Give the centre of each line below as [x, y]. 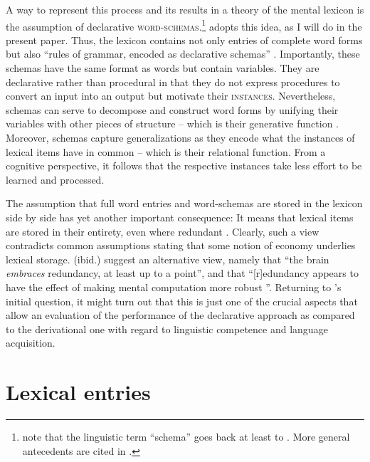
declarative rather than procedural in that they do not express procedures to [173, 82]
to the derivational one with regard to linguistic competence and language [167, 329]
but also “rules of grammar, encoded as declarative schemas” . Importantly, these [183, 54]
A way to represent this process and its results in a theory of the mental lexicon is [185, 9]
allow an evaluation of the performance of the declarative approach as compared [180, 315]
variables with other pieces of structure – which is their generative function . [172, 124]
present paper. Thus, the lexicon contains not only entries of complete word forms [184, 40]
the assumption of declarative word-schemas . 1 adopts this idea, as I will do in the [184, 25]
